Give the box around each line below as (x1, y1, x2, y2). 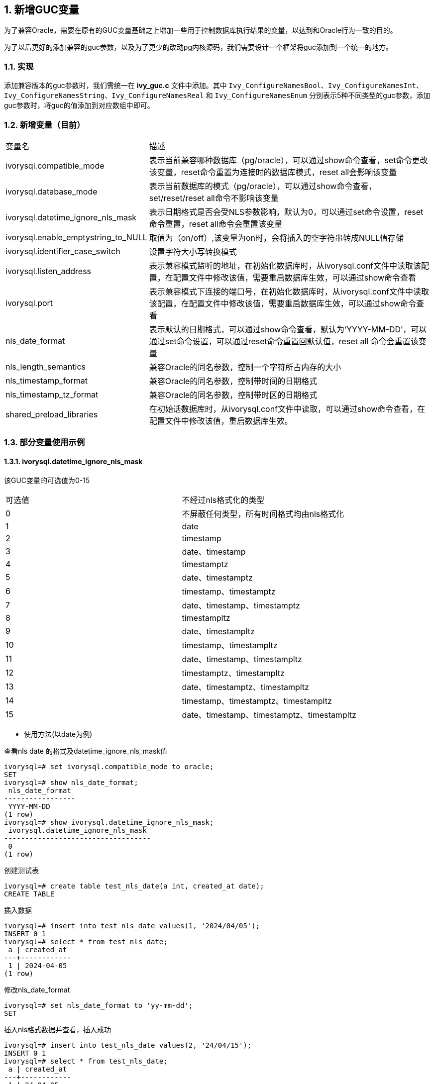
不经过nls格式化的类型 (182, 494, 265, 505)
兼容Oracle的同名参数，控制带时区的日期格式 (149, 390, 318, 400)
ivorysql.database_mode (5, 186, 98, 197)
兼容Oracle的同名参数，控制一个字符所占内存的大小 (149, 362, 341, 372)
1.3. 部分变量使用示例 (4, 437, 85, 448)
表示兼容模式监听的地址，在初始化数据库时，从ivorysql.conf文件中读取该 (149, 260, 422, 271)
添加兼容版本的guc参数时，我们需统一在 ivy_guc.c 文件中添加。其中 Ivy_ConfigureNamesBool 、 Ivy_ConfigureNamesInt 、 (4, 81, 424, 90)
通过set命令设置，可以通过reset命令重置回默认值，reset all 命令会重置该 (149, 336, 419, 346)
